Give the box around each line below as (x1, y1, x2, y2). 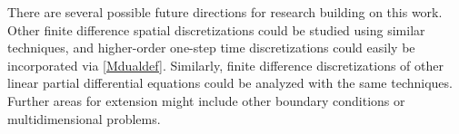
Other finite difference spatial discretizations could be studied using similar (7, 20, 425, 39)
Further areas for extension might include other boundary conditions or (7, 91, 405, 110)
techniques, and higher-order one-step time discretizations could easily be (7, 38, 415, 57)
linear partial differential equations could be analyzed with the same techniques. (7, 73, 453, 92)
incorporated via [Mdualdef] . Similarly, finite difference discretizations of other (7, 55, 444, 74)
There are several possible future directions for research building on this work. (7, 3, 443, 21)
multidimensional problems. (7, 109, 161, 128)
